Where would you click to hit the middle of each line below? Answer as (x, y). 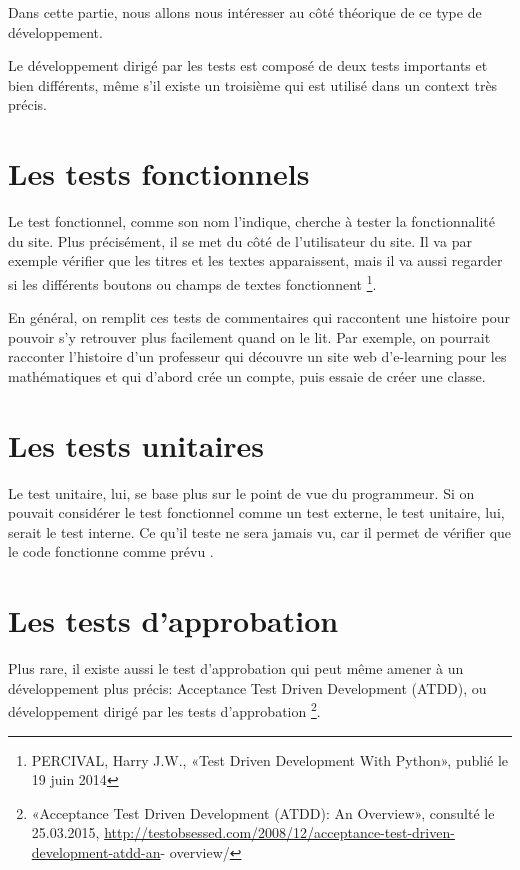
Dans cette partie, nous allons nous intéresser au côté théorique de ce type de (245, 12)
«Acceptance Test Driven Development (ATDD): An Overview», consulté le (263, 812)
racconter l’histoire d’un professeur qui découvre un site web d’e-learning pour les (257, 356)
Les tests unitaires (136, 444)
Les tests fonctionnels (159, 173)
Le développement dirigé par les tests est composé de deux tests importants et (248, 65)
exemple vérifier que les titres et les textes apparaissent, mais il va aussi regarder (255, 260)
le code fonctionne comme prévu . (111, 551)
